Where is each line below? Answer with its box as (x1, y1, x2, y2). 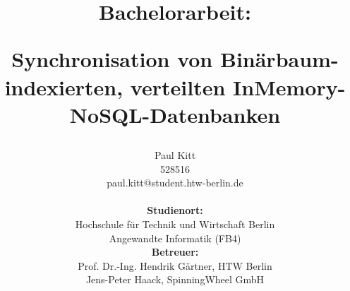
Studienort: (147, 203, 203, 218)
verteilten (130, 72, 226, 101)
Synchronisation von (11, 44, 213, 73)
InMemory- (233, 72, 346, 101)
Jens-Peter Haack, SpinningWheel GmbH (85, 272, 265, 287)
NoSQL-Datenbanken (69, 100, 281, 129)
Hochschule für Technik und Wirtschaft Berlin (75, 216, 275, 231)
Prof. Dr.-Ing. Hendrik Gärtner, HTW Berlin (78, 258, 272, 273)
